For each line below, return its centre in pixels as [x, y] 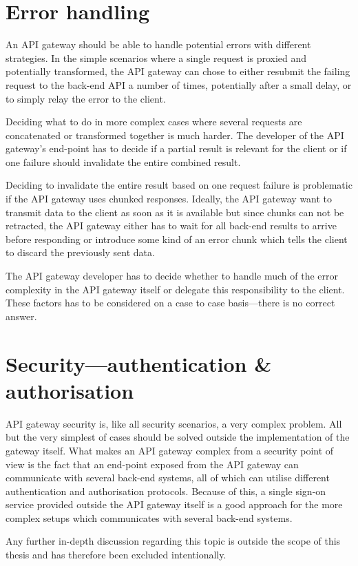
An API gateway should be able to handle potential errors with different [158, 44]
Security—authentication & [139, 363]
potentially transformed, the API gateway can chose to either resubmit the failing [178, 71]
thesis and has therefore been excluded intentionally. [116, 555]
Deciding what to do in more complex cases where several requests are [154, 122]
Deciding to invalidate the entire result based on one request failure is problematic [179, 185]
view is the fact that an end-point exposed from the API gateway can [152, 464]
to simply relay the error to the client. [86, 98]
